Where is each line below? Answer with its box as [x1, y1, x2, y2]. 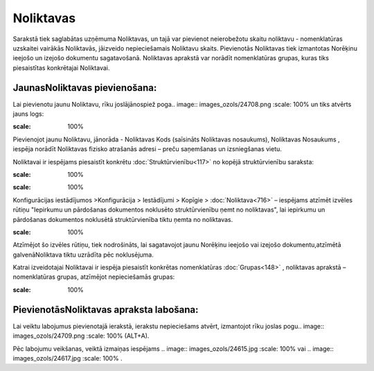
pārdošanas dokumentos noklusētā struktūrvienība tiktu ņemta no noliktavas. [12, 215, 233, 223]
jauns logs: [12, 110, 44, 118]
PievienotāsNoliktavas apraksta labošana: [12, 304, 199, 316]
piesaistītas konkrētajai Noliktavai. [12, 63, 110, 72]
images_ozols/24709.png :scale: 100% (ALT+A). [12, 331, 150, 340]
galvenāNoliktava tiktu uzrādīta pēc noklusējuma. [12, 250, 154, 259]
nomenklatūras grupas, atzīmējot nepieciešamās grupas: [12, 273, 175, 281]
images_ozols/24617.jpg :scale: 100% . [12, 354, 123, 362]
